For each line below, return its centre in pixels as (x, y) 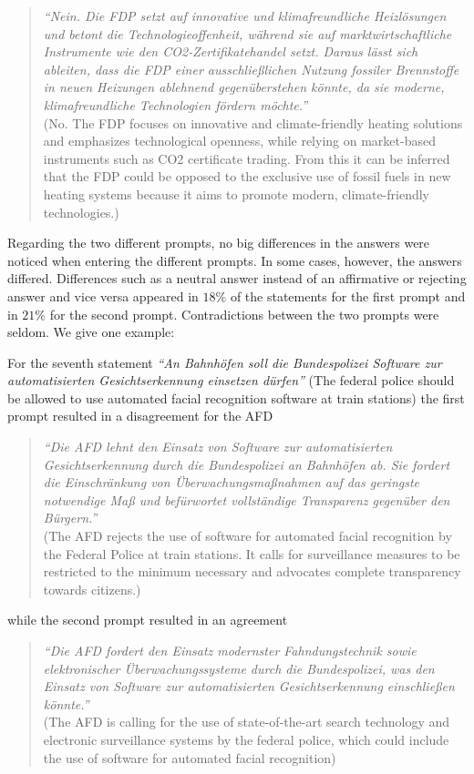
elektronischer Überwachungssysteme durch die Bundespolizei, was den (239, 668)
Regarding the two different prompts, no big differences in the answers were (219, 243)
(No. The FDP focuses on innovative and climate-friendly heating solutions (253, 122)
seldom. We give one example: (91, 332)
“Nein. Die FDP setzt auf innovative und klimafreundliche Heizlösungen (245, 15)
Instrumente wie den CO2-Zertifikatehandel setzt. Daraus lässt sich (231, 51)
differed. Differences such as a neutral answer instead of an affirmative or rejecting (237, 278)
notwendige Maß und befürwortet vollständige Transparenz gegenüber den (247, 499)
